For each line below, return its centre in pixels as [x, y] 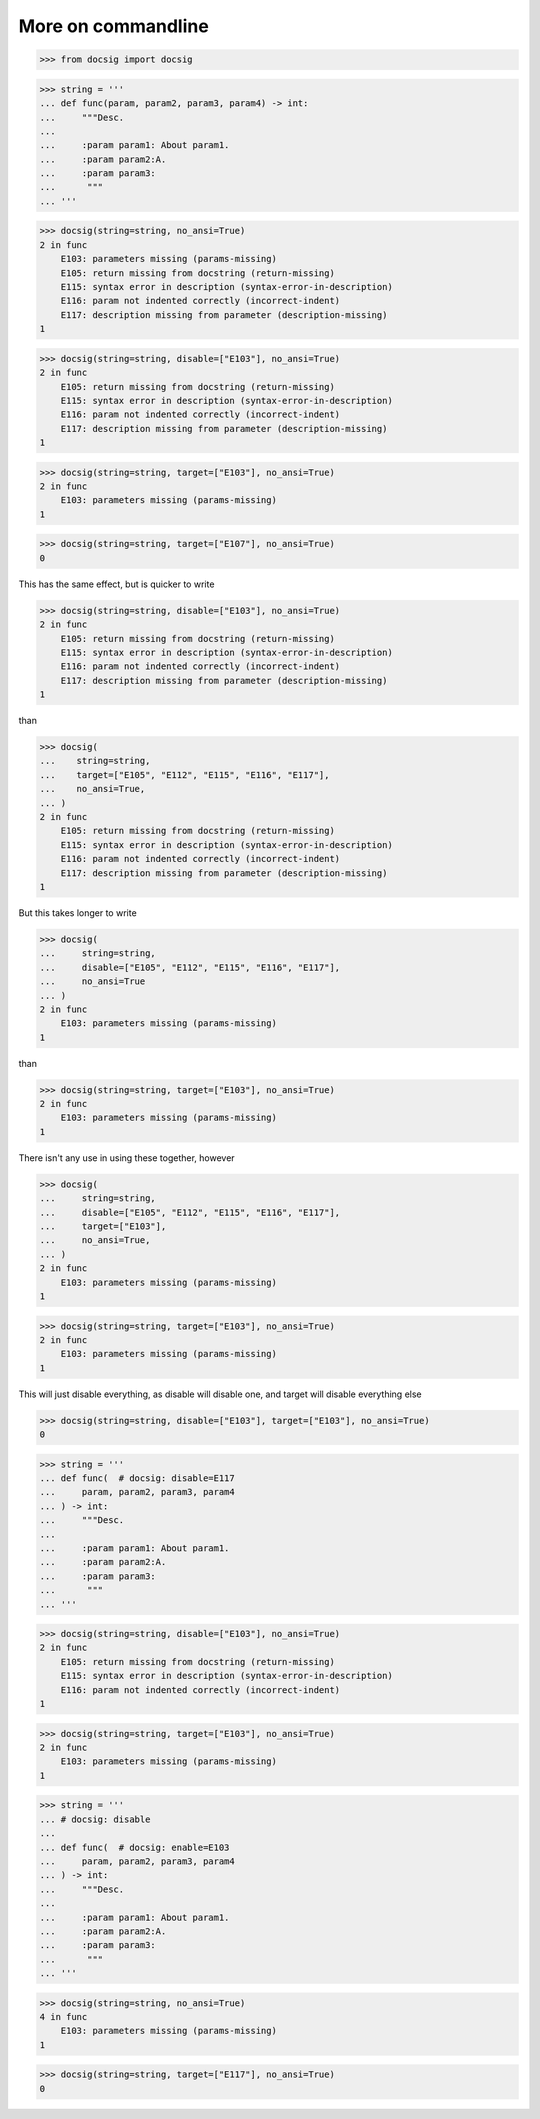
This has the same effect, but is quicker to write [116, 584]
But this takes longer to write [77, 912]
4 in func [63, 2017]
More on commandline [113, 26]
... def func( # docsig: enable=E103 [134, 1847]
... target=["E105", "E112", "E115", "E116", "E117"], [184, 774]
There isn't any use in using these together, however [126, 1157]
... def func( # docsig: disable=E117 [137, 1478]
